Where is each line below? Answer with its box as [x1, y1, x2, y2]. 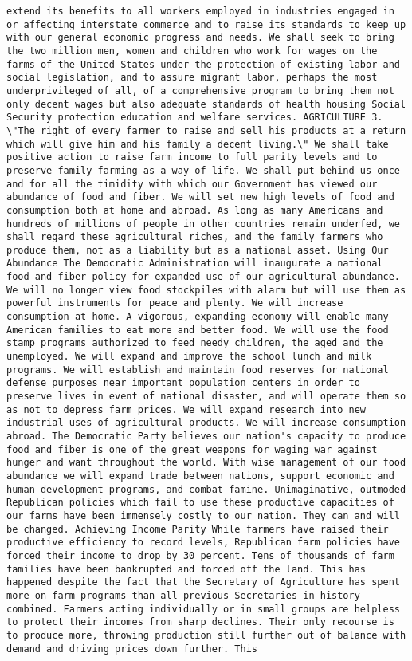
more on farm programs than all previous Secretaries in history [6, 589, 360, 601]
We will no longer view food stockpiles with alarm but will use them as [6, 284, 406, 296]
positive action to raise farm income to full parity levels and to [6, 151, 378, 163]
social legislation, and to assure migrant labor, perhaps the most [6, 72, 378, 84]
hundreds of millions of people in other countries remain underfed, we [6, 218, 400, 230]
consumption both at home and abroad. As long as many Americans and [6, 204, 383, 216]
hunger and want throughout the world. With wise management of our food [6, 457, 406, 469]
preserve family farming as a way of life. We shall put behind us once [6, 164, 400, 176]
